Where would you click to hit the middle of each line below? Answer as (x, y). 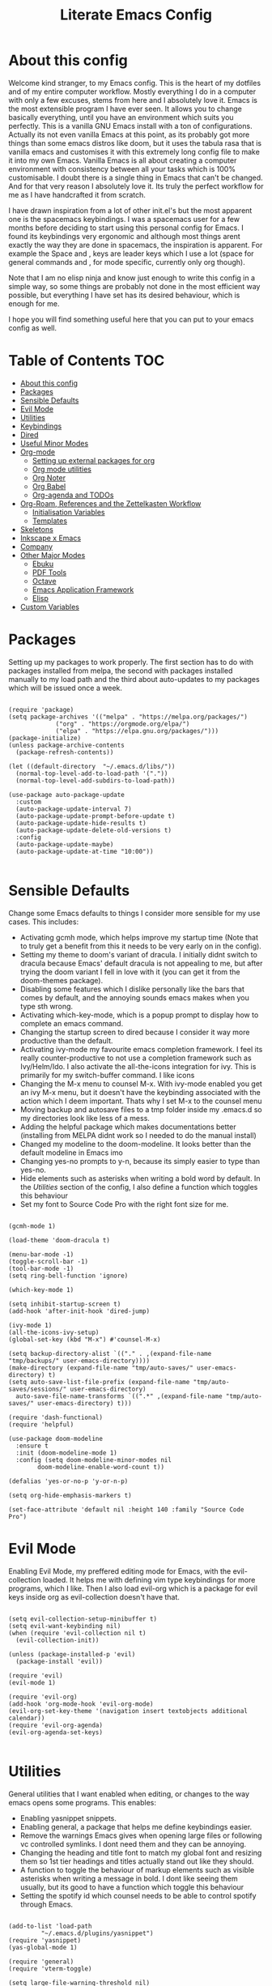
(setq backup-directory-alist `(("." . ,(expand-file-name (110, 1353)
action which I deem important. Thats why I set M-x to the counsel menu (141, 1101)
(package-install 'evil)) (59, 1661)
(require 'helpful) (41, 1424)
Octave (44, 581)
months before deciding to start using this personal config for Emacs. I (126, 228)
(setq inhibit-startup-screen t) (65, 1304)
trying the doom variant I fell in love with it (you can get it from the (130, 972)
